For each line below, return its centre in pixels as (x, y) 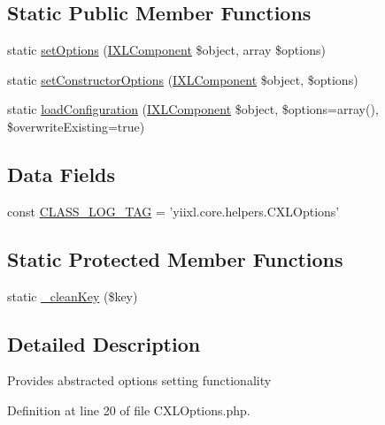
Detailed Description (104, 343)
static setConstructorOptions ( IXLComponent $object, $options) (183, 79)
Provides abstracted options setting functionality (139, 380)
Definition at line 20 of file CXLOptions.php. (129, 410)
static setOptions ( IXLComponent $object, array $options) (166, 50)
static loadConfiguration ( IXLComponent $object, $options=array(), (193, 109)
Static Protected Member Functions (175, 258)
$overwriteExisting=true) (76, 126)
